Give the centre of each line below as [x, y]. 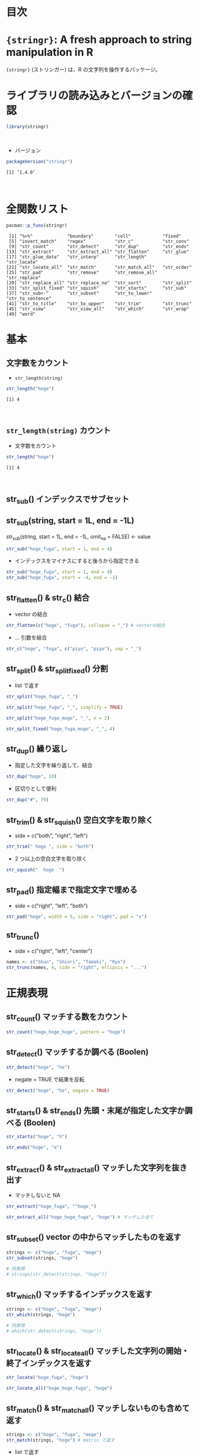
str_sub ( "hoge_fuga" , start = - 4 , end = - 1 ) [62, 578]
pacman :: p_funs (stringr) [37, 225]
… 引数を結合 [31, 638]
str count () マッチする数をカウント [67, 1017]
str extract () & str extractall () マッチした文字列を [89, 1168]
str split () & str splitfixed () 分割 [57, 670]
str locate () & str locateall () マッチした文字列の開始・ [98, 1352]
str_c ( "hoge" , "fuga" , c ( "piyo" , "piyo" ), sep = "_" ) [74, 649]
